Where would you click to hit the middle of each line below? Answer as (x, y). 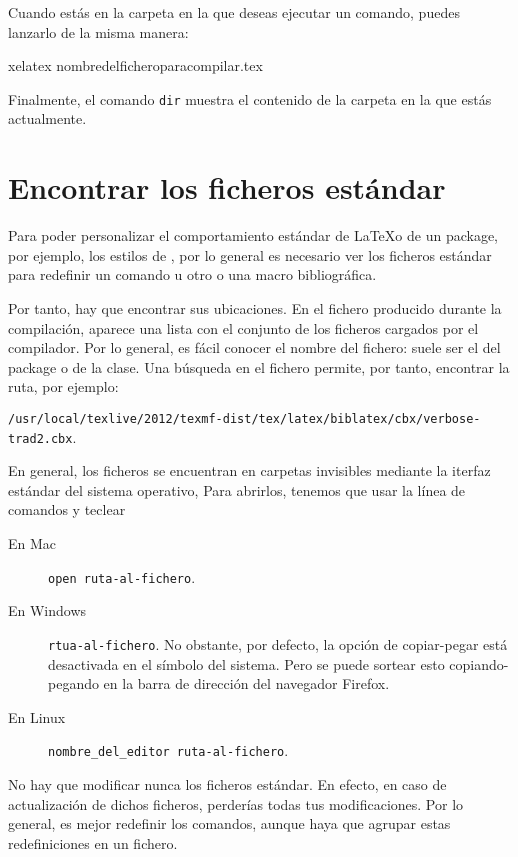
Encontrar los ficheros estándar (227, 187)
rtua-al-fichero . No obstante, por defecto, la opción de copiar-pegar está (278, 643)
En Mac (32, 543)
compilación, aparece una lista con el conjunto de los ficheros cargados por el (243, 327)
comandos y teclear (67, 509)
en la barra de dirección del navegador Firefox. (246, 683)
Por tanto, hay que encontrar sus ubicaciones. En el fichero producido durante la (255, 307)
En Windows (47, 610)
